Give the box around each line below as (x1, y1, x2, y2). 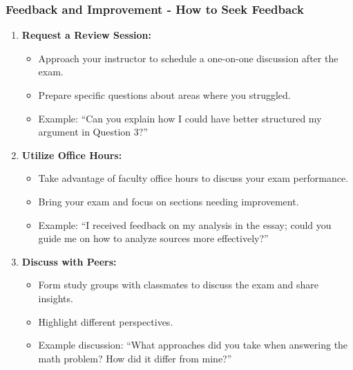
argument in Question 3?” (38, 124, 148, 139)
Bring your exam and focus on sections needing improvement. (38, 194, 299, 208)
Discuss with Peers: (21, 254, 117, 268)
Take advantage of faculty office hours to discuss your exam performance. (38, 171, 349, 185)
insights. (38, 290, 73, 305)
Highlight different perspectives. (38, 314, 173, 329)
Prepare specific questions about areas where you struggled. (38, 88, 291, 102)
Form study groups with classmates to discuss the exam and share (38, 277, 319, 292)
